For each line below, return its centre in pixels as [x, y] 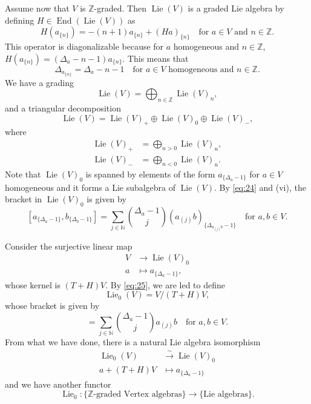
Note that [23, 174]
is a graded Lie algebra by [236, 8]
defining [20, 20]
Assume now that [37, 8]
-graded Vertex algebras [138, 395]
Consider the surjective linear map [69, 246]
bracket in [24, 199]
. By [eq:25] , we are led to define [165, 284]
